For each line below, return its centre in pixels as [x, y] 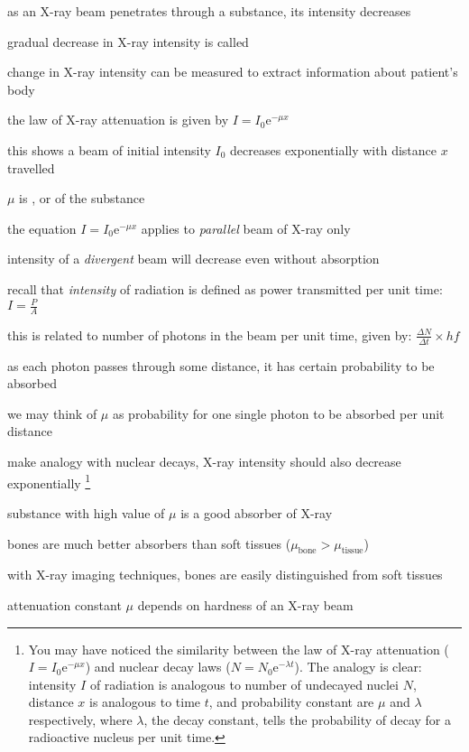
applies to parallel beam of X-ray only [246, 228]
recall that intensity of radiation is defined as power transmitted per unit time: [225, 288]
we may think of [52, 413]
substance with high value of [86, 512]
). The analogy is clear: [358, 667]
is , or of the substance [82, 198]
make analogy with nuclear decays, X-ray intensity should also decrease [204, 462]
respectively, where [80, 719]
